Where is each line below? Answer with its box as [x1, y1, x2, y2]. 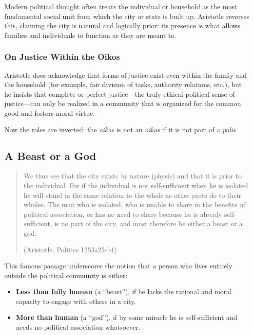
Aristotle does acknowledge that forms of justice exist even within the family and [4, 70, 247, 80]
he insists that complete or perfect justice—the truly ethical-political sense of [4, 88, 235, 99]
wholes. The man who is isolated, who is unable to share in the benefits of [23, 199, 245, 210]
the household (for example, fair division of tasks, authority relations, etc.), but [4, 79, 242, 89]
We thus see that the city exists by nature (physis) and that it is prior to [23, 171, 242, 181]
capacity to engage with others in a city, [16, 296, 136, 306]
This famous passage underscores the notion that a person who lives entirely [4, 261, 233, 271]
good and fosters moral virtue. [4, 107, 95, 118]
